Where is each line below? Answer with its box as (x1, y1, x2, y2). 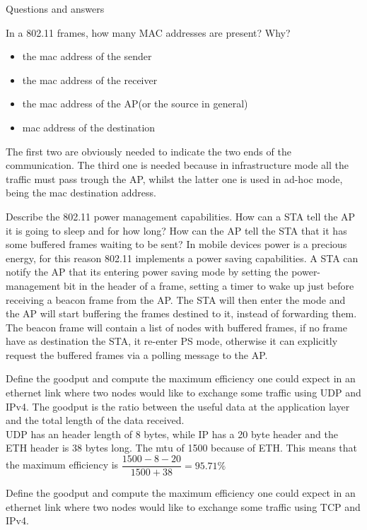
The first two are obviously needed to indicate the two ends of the (6, 143, 291, 158)
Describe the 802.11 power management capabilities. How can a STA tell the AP (6, 208, 356, 223)
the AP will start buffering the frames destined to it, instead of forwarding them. (6, 306, 357, 321)
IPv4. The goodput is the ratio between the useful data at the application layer (6, 399, 350, 413)
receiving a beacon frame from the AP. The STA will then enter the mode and (6, 292, 346, 307)
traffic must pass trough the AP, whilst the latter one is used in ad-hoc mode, (6, 171, 343, 186)
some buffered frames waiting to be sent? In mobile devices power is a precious (6, 237, 347, 252)
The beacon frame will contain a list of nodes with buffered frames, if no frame (6, 319, 347, 334)
